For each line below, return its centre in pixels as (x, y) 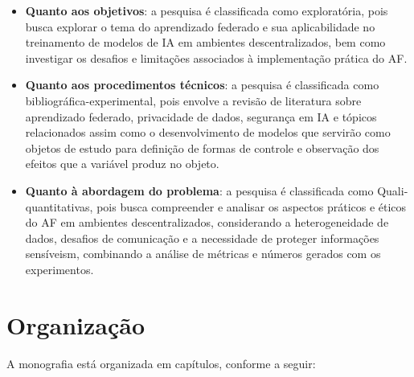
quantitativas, (59, 206)
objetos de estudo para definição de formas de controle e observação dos (202, 148)
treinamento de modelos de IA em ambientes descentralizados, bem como (205, 42)
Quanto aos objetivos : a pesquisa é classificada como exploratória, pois (207, 10)
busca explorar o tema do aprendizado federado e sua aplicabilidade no (200, 26)
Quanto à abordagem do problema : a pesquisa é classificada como (199, 190)
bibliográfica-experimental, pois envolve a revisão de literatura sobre (193, 100)
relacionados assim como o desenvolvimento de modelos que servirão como (208, 132)
